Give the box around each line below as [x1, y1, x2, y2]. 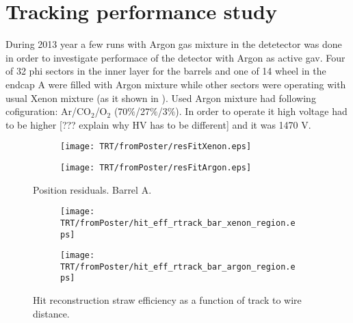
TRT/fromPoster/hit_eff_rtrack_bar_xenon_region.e [60, 218, 296, 228]
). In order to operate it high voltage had [175, 104, 348, 118]
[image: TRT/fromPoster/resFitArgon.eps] [60, 162, 252, 172]
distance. [33, 306, 70, 320]
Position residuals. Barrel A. [33, 182, 152, 196]
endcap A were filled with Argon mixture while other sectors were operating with [5, 77, 346, 91]
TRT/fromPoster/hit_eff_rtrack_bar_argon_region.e [60, 261, 296, 272]
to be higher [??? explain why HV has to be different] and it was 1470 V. [5, 117, 311, 131]
